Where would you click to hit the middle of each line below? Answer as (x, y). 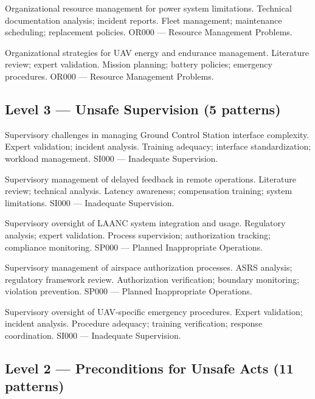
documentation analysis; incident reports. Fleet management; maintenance (144, 20)
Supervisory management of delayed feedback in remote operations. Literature (151, 179)
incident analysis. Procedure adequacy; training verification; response (134, 323)
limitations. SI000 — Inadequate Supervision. (90, 202)
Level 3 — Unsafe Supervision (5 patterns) (143, 109)
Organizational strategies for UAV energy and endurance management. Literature (157, 52)
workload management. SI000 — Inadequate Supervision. (112, 158)
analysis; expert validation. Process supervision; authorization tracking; (138, 234)
